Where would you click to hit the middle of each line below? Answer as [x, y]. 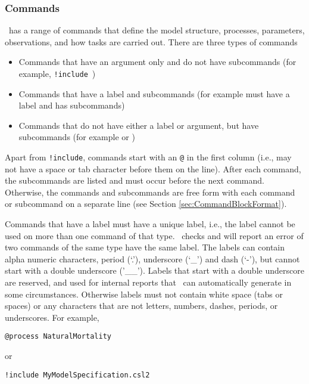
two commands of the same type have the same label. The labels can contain [145, 247]
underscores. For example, [52, 317]
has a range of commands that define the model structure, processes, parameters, [157, 30]
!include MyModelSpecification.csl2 [77, 375]
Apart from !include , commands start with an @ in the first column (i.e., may [148, 157]
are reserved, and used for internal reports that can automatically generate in [148, 282]
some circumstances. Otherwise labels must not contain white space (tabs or [144, 294]
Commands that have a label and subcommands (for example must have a [154, 93]
